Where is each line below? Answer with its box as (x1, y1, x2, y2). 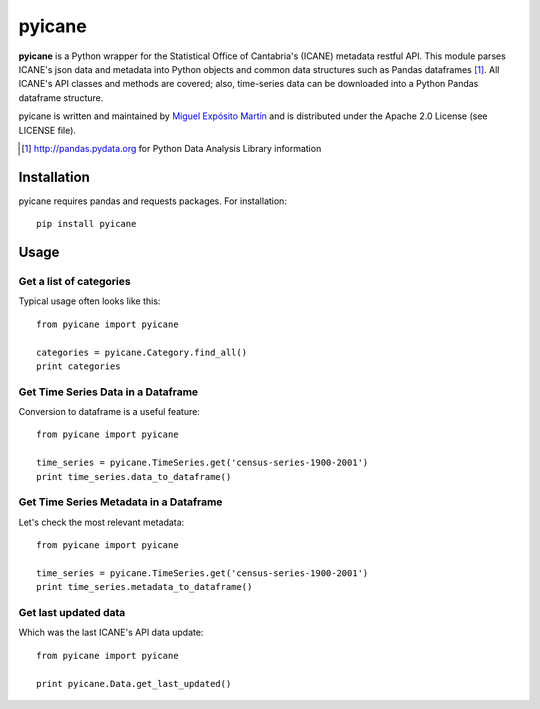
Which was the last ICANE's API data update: (18, 626, 204, 639)
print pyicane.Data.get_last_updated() (36, 678, 232, 689)
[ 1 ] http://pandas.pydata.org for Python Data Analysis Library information (21, 142, 322, 154)
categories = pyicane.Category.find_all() (36, 346, 248, 358)
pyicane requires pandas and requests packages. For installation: (18, 195, 287, 207)
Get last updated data (18, 606, 126, 620)
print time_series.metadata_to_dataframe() (36, 581, 253, 593)
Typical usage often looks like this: (18, 295, 161, 307)
